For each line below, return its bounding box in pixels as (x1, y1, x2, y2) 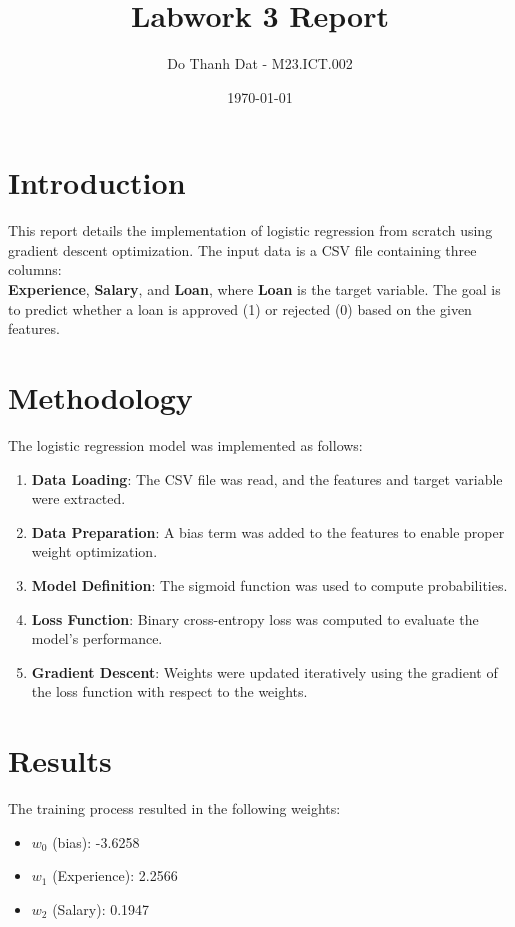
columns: (8, 259, 62, 280)
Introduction (8, 162, 186, 203)
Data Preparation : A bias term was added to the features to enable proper (31, 521, 505, 542)
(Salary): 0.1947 (52, 898, 150, 919)
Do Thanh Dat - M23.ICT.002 (167, 53, 353, 74)
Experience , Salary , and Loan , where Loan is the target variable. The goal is (8, 279, 501, 300)
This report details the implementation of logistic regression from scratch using (8, 220, 493, 241)
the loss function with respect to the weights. (31, 681, 308, 702)
